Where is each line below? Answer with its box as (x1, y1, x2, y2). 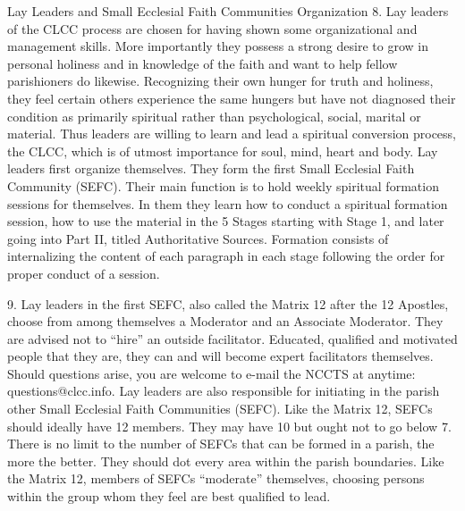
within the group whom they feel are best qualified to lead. (7, 487, 331, 506)
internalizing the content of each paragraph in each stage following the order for (7, 247, 445, 265)
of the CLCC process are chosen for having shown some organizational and (7, 19, 418, 38)
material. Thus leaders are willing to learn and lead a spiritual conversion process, (7, 124, 457, 143)
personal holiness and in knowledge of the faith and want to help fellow (7, 54, 398, 72)
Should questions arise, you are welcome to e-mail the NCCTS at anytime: (7, 364, 416, 382)
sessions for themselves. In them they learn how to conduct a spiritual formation (7, 194, 448, 213)
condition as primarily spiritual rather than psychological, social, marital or (7, 106, 421, 125)
